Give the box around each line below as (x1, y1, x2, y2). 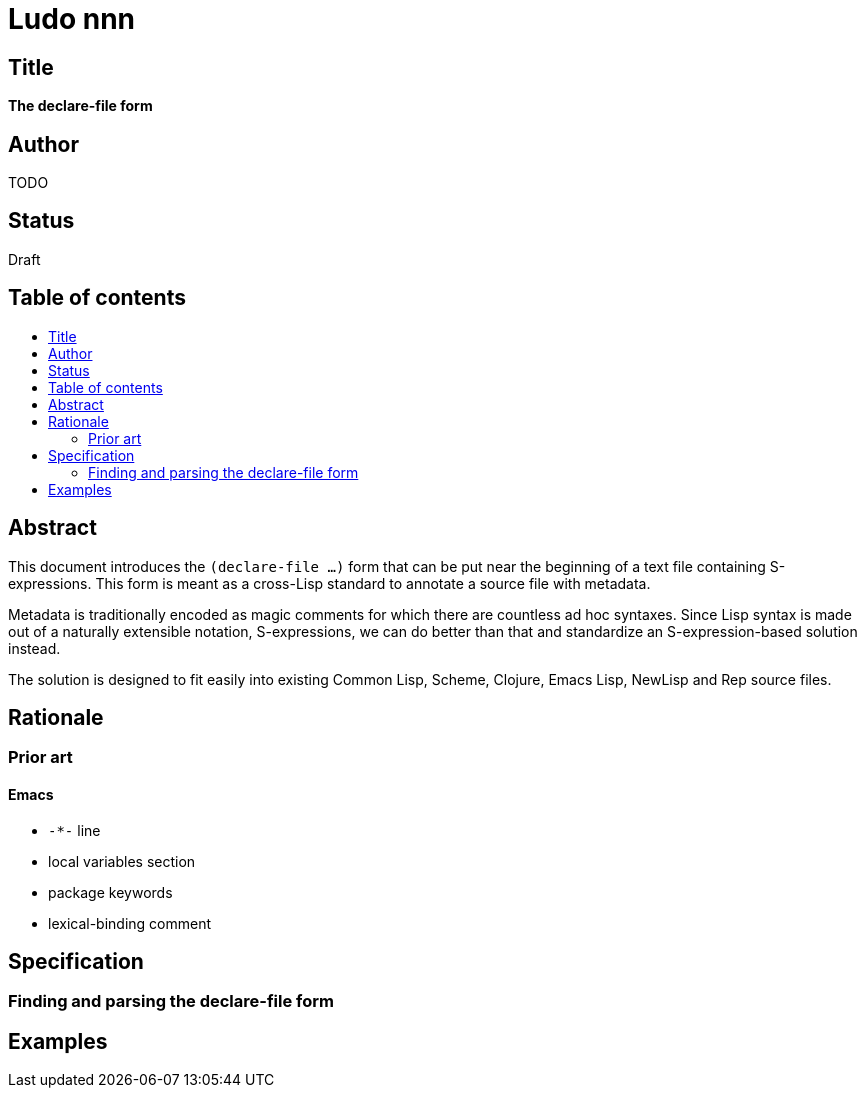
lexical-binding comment (48, 914, 212, 932)
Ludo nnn (8, 2, 136, 36)
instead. (8, 639, 61, 657)
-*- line (48, 821, 101, 839)
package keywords (48, 883, 173, 901)
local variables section (48, 852, 196, 870)
